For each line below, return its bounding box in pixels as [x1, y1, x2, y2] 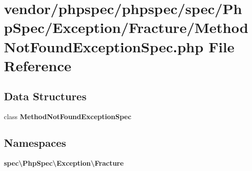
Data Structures [4, 89, 87, 104]
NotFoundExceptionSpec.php [4, 36, 204, 56]
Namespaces [4, 135, 66, 150]
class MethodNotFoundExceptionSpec [4, 111, 131, 122]
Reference [4, 55, 72, 75]
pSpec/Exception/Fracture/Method [4, 17, 249, 37]
